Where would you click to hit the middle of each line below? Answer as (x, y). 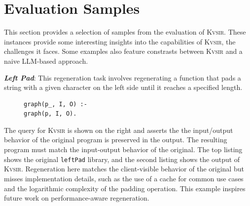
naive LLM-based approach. (46, 61)
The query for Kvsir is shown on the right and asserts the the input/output (119, 130)
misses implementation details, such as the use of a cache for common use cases (124, 178)
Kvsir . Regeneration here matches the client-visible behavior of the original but (124, 169)
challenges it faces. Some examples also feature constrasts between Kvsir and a (123, 51)
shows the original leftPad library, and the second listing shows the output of (122, 159)
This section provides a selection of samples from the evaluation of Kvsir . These (125, 32)
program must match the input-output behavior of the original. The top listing (123, 149)
